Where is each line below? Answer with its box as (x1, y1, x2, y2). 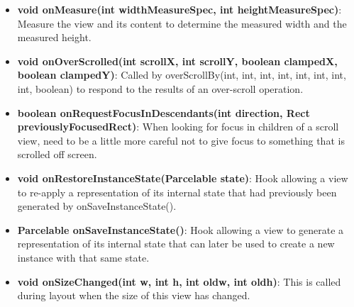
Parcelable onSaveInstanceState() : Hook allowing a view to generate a (17, 222, 344, 237)
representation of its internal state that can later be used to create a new (17, 236, 335, 251)
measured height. (17, 30, 92, 45)
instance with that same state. (17, 250, 150, 264)
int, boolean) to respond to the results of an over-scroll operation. (17, 81, 304, 96)
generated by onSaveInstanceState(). (17, 199, 177, 213)
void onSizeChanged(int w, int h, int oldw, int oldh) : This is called (17, 274, 341, 289)
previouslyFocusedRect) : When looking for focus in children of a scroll (17, 119, 339, 134)
